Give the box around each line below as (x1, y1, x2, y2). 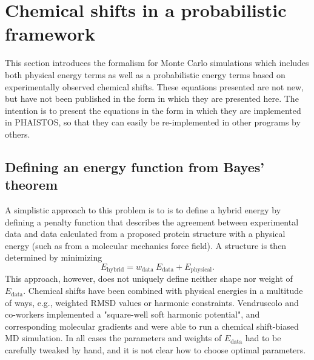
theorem (5, 175, 58, 194)
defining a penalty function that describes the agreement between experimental (5, 215, 299, 228)
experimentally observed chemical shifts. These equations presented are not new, (5, 80, 304, 93)
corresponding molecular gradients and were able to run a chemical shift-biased (5, 319, 299, 332)
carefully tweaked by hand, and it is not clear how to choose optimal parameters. (5, 344, 306, 356)
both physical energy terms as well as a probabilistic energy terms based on (5, 68, 286, 81)
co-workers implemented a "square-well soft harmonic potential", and (5, 308, 260, 321)
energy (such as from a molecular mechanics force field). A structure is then (5, 239, 287, 252)
